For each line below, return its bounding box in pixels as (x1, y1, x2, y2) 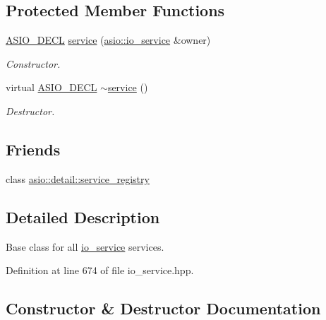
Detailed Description (6, 206, 160, 227)
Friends (6, 138, 61, 160)
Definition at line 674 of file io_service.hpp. (6, 263, 194, 278)
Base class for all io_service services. (6, 239, 164, 254)
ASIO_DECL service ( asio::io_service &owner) (6, 32, 211, 47)
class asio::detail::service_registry (6, 171, 150, 186)
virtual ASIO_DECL (6, 80, 97, 95)
